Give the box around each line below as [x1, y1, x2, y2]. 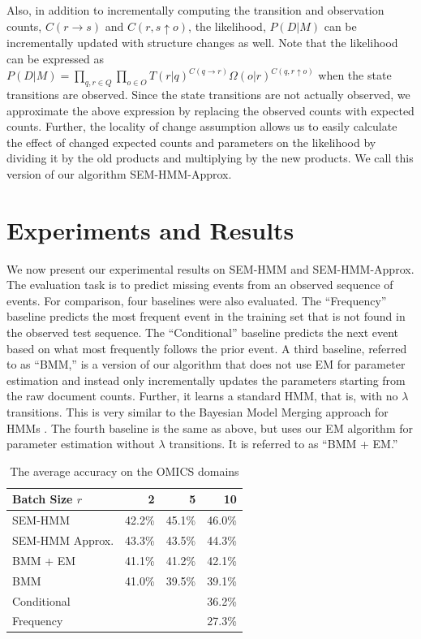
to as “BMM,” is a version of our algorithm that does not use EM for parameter [6, 356, 406, 373]
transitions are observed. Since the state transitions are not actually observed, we [6, 85, 410, 102]
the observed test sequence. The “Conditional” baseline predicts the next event [6, 323, 399, 340]
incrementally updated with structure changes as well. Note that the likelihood [6, 34, 398, 51]
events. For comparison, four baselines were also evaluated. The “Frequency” [6, 291, 387, 309]
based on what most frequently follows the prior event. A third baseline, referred [6, 339, 407, 356]
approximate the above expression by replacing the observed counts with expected [6, 101, 415, 119]
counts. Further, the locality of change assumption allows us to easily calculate [6, 118, 397, 135]
